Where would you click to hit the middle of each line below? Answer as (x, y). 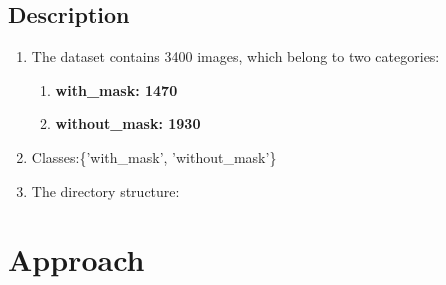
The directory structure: (105, 190)
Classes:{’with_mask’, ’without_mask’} (154, 156)
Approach (76, 259)
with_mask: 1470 (116, 89)
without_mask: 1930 (128, 123)
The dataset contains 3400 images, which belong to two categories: (235, 56)
